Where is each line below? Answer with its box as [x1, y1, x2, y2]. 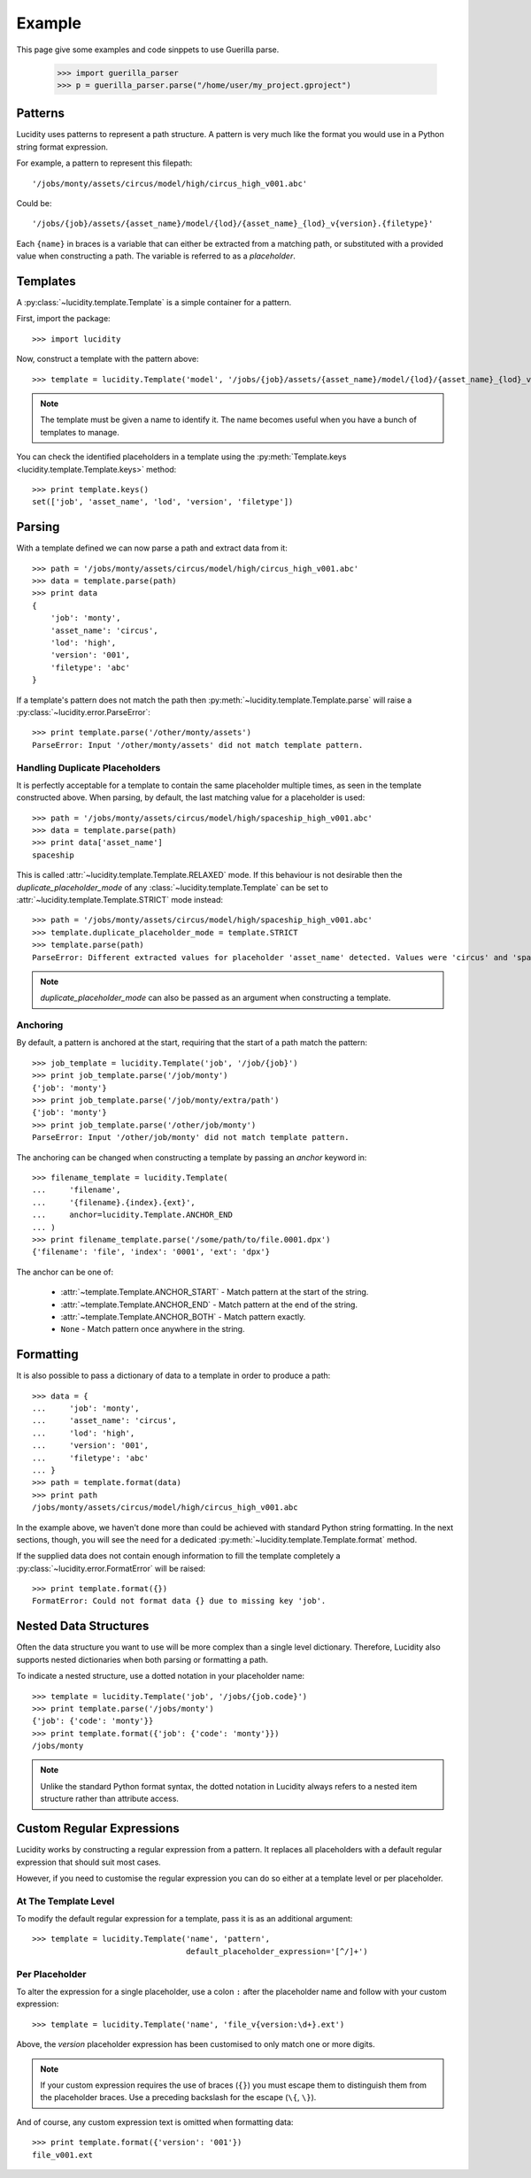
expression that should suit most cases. [16, 1857, 161, 1867]
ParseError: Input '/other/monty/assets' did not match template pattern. [32, 740, 364, 750]
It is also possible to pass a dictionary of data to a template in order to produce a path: [16, 1370, 331, 1381]
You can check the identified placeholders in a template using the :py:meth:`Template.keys [16, 451, 347, 462]
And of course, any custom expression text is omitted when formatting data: [16, 2116, 294, 2128]
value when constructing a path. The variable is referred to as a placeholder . [16, 250, 296, 261]
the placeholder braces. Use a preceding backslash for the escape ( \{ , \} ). [40, 2092, 317, 2103]
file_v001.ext [32, 2150, 93, 2159]
